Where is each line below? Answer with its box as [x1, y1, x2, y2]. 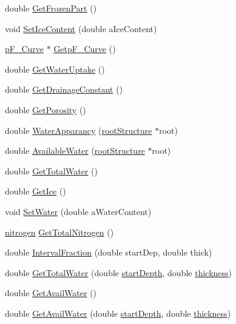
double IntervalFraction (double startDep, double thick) [5, 246, 212, 259]
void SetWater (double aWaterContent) [5, 205, 152, 217]
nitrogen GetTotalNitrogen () [5, 225, 114, 238]
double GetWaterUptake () [5, 62, 105, 75]
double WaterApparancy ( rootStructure [5, 124, 152, 136]
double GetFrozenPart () [5, 2, 97, 14]
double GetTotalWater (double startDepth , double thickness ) [5, 266, 232, 279]
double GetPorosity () [5, 103, 86, 116]
